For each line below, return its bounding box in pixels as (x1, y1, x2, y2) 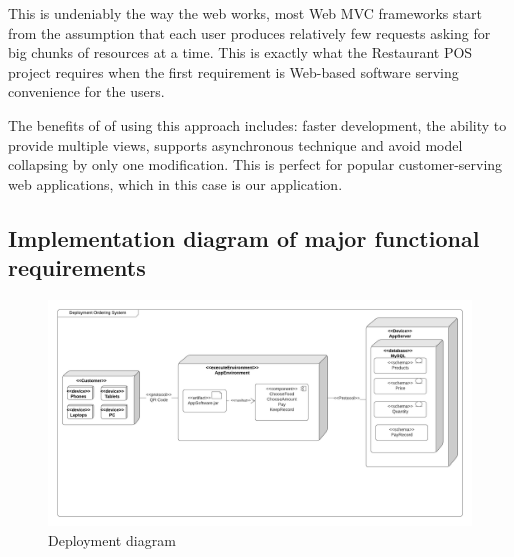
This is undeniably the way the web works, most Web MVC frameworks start (8, 3, 482, 23)
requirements (8, 252, 146, 283)
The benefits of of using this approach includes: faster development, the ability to (8, 114, 507, 135)
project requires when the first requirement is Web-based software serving (8, 61, 459, 82)
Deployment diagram (48, 529, 176, 550)
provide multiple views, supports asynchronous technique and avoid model (8, 134, 463, 155)
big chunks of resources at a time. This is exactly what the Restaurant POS (8, 42, 473, 63)
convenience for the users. (8, 81, 165, 102)
